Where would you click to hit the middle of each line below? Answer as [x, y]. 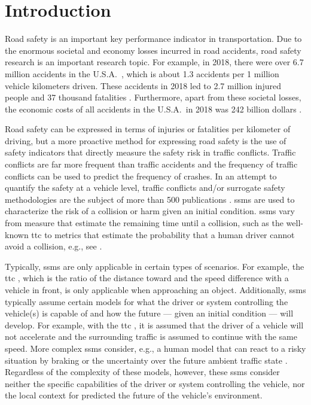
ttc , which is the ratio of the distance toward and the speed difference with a [147, 278]
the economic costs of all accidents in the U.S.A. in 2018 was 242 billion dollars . [153, 109]
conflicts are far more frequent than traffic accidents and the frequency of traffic [151, 164]
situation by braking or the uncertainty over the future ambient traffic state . [146, 360]
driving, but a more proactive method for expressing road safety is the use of [146, 140]
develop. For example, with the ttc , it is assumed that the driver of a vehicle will [154, 325]
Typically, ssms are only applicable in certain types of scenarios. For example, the [155, 266]
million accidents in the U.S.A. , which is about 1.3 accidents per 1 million [142, 73]
